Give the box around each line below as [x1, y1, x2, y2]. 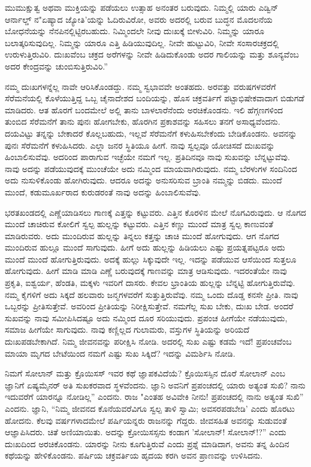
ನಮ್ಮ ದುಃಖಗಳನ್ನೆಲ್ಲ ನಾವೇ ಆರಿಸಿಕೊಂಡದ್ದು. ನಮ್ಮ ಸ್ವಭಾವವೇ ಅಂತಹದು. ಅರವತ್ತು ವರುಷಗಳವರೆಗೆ [5, 80, 276, 92]
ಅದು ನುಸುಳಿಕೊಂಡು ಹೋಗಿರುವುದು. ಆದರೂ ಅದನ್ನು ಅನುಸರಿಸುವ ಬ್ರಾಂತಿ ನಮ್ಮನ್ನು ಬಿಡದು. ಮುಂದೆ [5, 174, 282, 186]
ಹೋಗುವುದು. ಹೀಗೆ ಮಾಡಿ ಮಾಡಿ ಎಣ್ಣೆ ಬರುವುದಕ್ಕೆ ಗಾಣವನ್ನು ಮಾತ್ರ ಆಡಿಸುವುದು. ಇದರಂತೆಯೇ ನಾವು [5, 264, 287, 277]
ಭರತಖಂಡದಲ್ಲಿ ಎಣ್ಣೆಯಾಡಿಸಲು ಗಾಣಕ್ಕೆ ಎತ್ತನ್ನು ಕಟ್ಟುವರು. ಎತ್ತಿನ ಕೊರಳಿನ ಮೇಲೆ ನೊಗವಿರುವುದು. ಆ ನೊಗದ [5, 206, 306, 218]
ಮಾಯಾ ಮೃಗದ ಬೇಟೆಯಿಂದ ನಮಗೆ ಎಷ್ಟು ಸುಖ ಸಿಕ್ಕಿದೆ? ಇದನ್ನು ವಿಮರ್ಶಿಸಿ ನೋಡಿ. [5, 347, 235, 359]
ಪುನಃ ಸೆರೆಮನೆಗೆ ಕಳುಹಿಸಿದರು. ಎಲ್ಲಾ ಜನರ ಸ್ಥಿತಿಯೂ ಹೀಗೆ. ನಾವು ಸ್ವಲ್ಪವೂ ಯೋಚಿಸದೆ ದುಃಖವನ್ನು [5, 138, 275, 151]
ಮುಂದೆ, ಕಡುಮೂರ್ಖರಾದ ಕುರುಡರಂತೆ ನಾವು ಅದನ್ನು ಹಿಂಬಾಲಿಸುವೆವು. [5, 185, 201, 198]
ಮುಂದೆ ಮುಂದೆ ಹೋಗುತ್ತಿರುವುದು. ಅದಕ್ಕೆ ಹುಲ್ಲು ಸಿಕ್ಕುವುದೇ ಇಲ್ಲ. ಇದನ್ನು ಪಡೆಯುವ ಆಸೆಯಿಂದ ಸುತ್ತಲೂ [5, 252, 297, 265]
